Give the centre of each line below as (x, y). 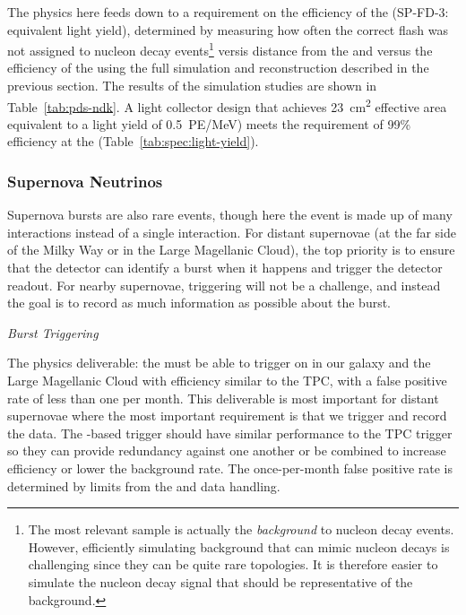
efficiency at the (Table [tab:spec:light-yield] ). (133, 141)
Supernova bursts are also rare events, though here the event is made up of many (230, 215)
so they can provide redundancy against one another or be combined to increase (227, 450)
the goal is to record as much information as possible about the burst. (199, 303)
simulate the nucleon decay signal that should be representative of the (220, 581)
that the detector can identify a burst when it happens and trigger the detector (225, 268)
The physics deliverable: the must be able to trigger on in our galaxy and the (219, 363)
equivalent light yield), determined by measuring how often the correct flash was (228, 29)
